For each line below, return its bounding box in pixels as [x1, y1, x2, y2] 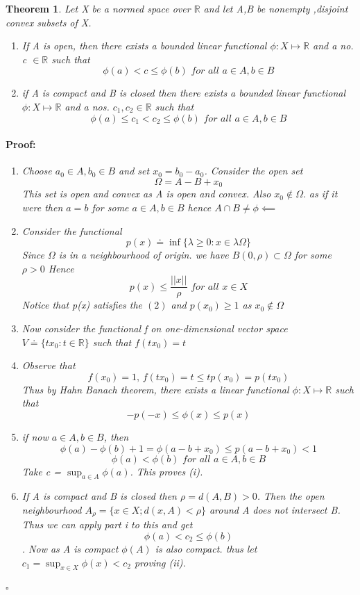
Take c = [22, 464, 61, 478]
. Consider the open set [204, 163, 303, 178]
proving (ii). [134, 555, 186, 569]
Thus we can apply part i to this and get [22, 517, 193, 532]
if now [22, 430, 49, 443]
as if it [309, 186, 338, 201]
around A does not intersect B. [209, 502, 341, 516]
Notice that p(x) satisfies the [22, 297, 143, 312]
